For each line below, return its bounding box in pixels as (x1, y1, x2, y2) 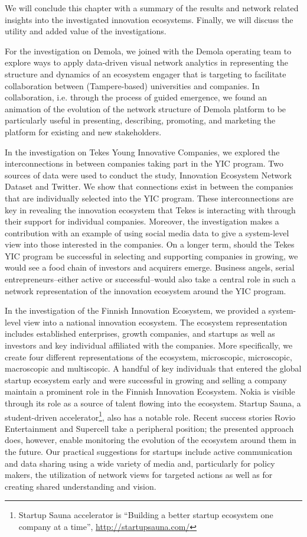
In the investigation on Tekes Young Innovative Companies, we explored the (5, 145, 280, 158)
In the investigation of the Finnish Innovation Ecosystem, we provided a (5, 304, 266, 317)
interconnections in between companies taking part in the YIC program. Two (5, 157, 284, 170)
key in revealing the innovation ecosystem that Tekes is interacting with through (5, 203, 296, 216)
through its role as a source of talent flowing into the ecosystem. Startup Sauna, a (5, 397, 301, 409)
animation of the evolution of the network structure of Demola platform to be (5, 102, 286, 115)
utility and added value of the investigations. (5, 25, 166, 37)
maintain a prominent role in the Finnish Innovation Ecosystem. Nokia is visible (5, 385, 295, 398)
